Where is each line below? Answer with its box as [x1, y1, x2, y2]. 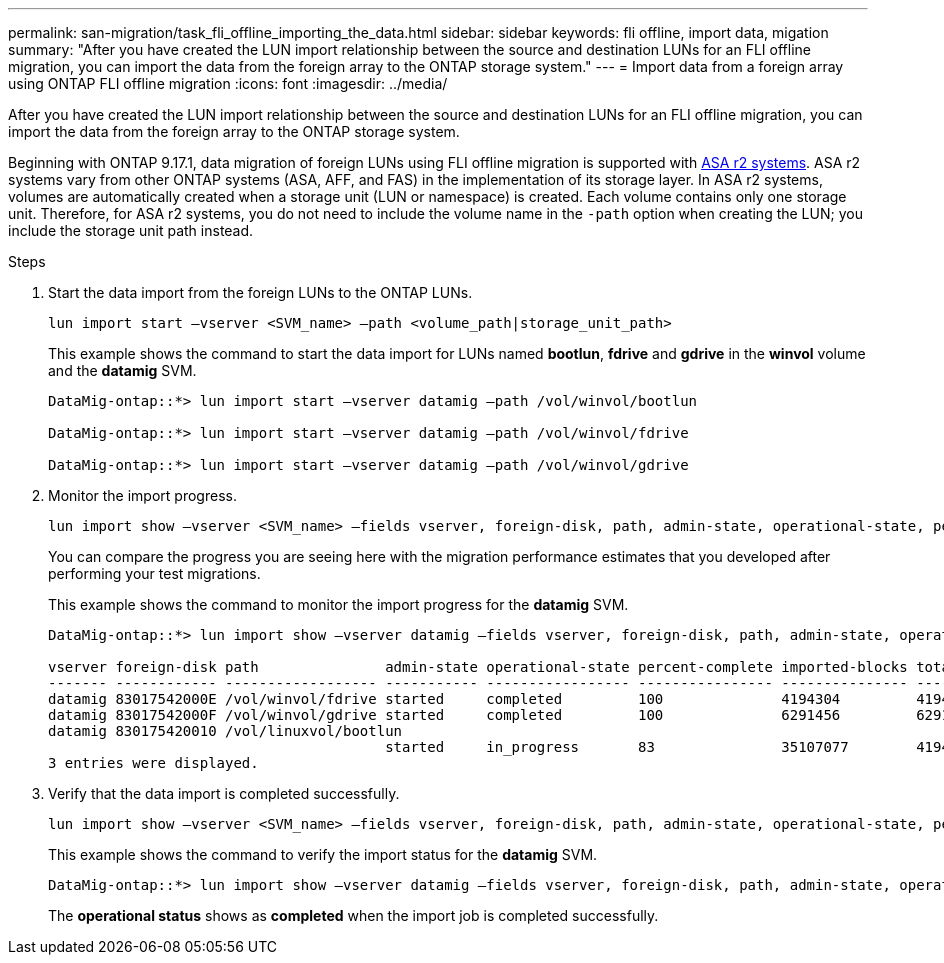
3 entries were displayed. [48, 755, 259, 771]
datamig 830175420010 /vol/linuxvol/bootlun [48, 723, 403, 739]
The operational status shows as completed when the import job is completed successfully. [48, 907, 659, 924]
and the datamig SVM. [48, 362, 197, 379]
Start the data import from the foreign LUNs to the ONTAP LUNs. [48, 284, 473, 301]
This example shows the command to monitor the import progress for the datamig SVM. [48, 596, 629, 613]
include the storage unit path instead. [8, 222, 254, 239]
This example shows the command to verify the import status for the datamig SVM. [48, 846, 598, 863]
